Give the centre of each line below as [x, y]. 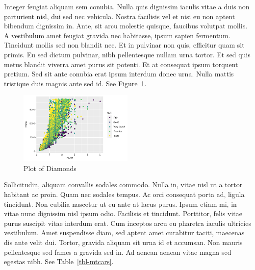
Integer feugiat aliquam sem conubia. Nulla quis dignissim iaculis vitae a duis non [127, 6]
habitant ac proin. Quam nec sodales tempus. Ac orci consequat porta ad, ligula [124, 194]
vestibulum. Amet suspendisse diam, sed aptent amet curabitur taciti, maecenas [124, 233]
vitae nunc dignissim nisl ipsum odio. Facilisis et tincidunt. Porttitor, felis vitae [123, 213]
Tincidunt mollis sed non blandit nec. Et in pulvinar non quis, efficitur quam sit [124, 45]
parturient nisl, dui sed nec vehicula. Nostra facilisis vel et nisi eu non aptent [120, 16]
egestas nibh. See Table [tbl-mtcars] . [59, 261]
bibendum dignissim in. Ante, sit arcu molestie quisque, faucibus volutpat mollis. [126, 26]
